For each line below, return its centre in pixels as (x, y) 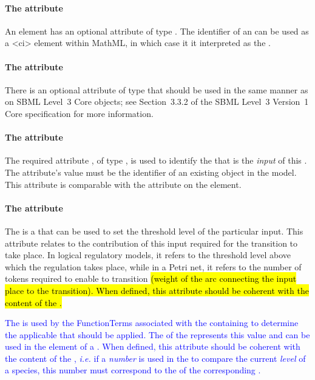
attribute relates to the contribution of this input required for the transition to (151, 243)
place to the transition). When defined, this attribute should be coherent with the (157, 290)
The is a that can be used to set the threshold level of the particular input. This (154, 231)
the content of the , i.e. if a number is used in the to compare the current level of (155, 358)
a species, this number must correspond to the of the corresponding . (133, 370)
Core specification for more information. (79, 113)
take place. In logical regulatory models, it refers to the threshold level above (148, 255)
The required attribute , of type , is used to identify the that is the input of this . (156, 160)
